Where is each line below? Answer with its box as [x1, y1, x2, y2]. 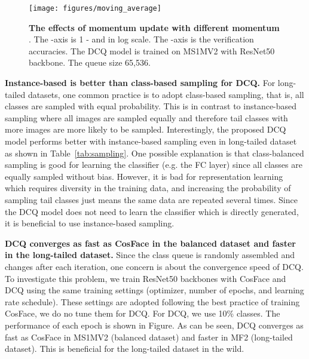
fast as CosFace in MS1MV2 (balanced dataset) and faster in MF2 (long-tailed [5, 330, 293, 343]
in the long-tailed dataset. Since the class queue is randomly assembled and [5, 248, 295, 261]
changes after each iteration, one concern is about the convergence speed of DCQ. [5, 260, 304, 272]
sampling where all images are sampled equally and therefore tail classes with [5, 111, 288, 124]
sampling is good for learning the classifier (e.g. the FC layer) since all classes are [5, 158, 302, 171]
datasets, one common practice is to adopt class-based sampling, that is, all [27, 88, 304, 100]
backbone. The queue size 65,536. [29, 56, 151, 69]
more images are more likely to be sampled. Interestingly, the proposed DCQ [5, 123, 286, 136]
